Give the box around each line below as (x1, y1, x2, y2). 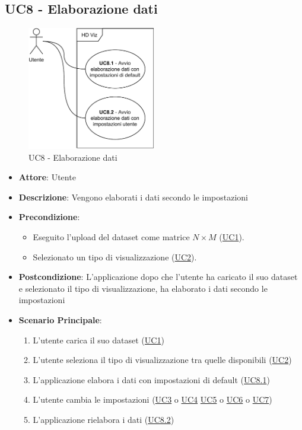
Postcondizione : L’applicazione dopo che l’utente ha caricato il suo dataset (18, 270, 298, 283)
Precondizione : (18, 211, 80, 223)
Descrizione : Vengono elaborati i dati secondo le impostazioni (18, 190, 249, 203)
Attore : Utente (18, 171, 76, 183)
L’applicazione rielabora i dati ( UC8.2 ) (33, 413, 174, 425)
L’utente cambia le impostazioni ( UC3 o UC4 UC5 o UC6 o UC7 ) (33, 393, 272, 406)
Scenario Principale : (18, 313, 102, 326)
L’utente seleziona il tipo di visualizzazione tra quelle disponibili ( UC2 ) (33, 353, 292, 366)
